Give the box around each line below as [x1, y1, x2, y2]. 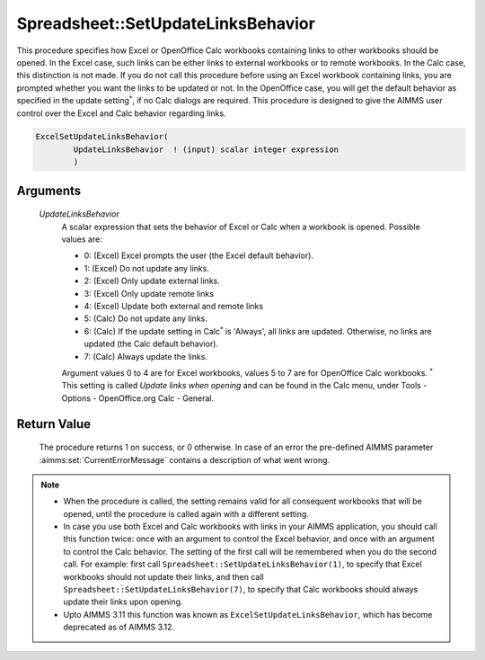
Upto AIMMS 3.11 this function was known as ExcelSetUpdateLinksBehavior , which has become [63, 609, 433, 620]
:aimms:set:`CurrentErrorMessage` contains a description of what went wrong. [39, 454, 331, 465]
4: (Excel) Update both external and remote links [84, 301, 264, 311]
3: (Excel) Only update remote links [84, 288, 215, 299]
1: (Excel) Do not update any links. [84, 263, 210, 273]
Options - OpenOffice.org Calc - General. [61, 392, 215, 404]
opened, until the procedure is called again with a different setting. [63, 508, 310, 519]
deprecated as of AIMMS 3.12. [63, 621, 175, 633]
